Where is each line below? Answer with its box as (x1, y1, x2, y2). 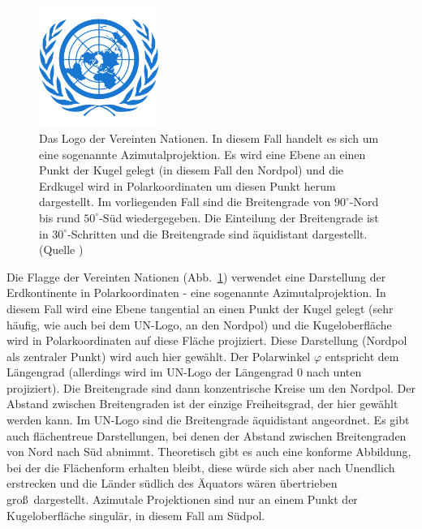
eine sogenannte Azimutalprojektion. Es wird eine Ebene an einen (39, 145, 366, 162)
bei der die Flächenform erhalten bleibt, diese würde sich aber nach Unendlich (6, 458, 395, 475)
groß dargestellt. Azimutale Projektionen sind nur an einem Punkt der (6, 491, 358, 508)
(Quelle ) (39, 241, 84, 258)
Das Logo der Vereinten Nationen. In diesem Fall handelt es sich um (39, 129, 379, 146)
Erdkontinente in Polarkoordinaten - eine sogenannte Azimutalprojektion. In (6, 284, 386, 301)
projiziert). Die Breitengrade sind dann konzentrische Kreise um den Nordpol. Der (6, 379, 416, 396)
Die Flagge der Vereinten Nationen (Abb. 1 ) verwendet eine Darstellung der (6, 268, 386, 285)
